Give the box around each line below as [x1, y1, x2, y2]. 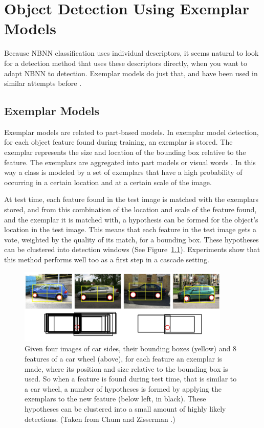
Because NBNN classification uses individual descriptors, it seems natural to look [4, 48, 259, 58]
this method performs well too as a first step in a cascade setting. [4, 254, 209, 265]
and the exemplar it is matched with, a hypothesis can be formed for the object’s [4, 214, 258, 224]
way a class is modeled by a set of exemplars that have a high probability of [4, 167, 243, 177]
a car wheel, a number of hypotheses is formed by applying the [25, 383, 222, 394]
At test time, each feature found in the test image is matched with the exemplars [4, 194, 258, 205]
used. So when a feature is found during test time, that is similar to [25, 373, 237, 384]
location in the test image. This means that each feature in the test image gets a [4, 224, 257, 235]
